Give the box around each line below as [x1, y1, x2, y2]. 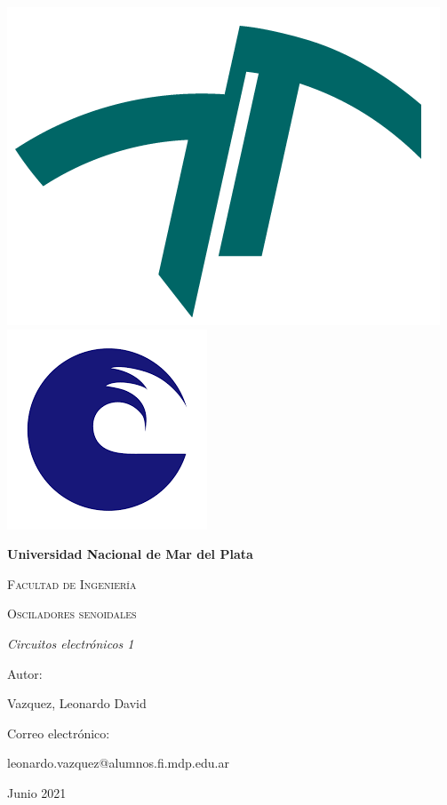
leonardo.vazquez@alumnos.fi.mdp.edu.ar [7, 753, 229, 772]
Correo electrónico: [7, 723, 110, 742]
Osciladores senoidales [7, 604, 137, 623]
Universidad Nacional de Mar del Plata [7, 545, 253, 563]
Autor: [7, 664, 43, 682]
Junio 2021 [7, 783, 67, 801]
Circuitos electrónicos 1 [7, 634, 134, 652]
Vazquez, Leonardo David [7, 694, 147, 713]
